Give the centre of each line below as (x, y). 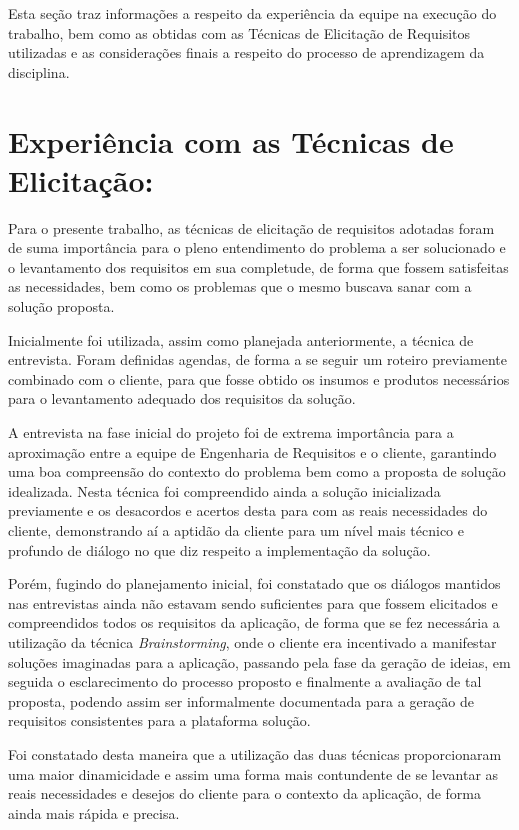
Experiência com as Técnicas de (231, 140)
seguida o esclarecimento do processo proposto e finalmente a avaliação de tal (245, 681)
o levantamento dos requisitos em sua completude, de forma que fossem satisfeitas (258, 266)
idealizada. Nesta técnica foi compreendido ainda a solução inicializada (224, 490)
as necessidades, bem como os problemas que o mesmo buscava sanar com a (240, 286)
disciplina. (39, 71)
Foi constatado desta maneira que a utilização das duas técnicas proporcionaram (255, 753)
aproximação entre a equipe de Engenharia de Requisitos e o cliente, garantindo (252, 451)
